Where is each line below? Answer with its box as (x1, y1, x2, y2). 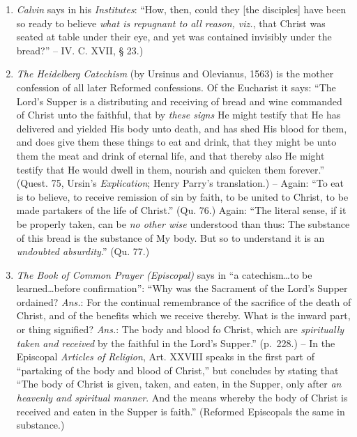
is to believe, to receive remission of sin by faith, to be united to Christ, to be (16, 189, 349, 204)
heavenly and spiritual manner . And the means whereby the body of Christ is (16, 390, 348, 405)
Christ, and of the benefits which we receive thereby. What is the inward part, (16, 308, 351, 323)
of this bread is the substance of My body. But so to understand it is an (16, 230, 325, 245)
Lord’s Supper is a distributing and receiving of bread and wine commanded (16, 93, 342, 108)
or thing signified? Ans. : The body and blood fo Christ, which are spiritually (16, 322, 344, 337)
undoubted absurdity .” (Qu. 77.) (16, 244, 150, 259)
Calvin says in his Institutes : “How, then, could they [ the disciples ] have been (16, 2, 347, 16)
